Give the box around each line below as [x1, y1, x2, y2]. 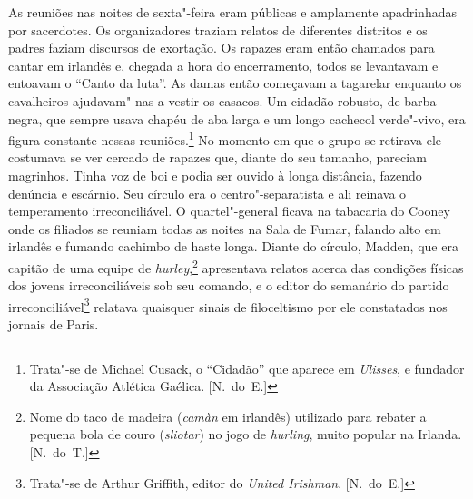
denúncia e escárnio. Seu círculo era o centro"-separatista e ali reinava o [8, 183, 407, 202]
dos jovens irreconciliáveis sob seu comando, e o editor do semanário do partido [8, 276, 449, 295]
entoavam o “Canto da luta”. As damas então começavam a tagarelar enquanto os [8, 73, 462, 93]
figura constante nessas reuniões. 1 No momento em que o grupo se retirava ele [8, 128, 441, 149]
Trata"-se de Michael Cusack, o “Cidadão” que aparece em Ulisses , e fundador [29, 358, 465, 377]
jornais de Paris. [8, 315, 99, 334]
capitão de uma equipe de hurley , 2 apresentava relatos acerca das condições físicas [8, 255, 464, 277]
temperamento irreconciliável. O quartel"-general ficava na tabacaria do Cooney [8, 201, 450, 220]
